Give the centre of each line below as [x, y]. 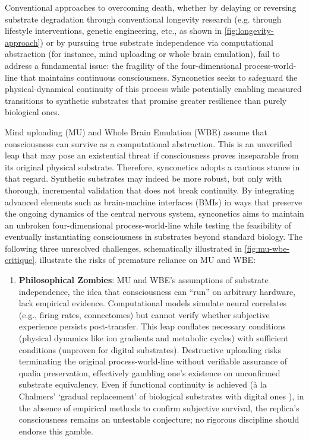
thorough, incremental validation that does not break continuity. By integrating [150, 190]
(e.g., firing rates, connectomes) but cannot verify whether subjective [144, 314]
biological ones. [32, 112]
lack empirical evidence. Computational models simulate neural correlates [153, 303]
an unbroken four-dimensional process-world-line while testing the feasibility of [148, 225]
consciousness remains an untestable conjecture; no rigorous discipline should [159, 419]
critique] [20, 260]
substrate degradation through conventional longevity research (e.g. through [143, 19]
